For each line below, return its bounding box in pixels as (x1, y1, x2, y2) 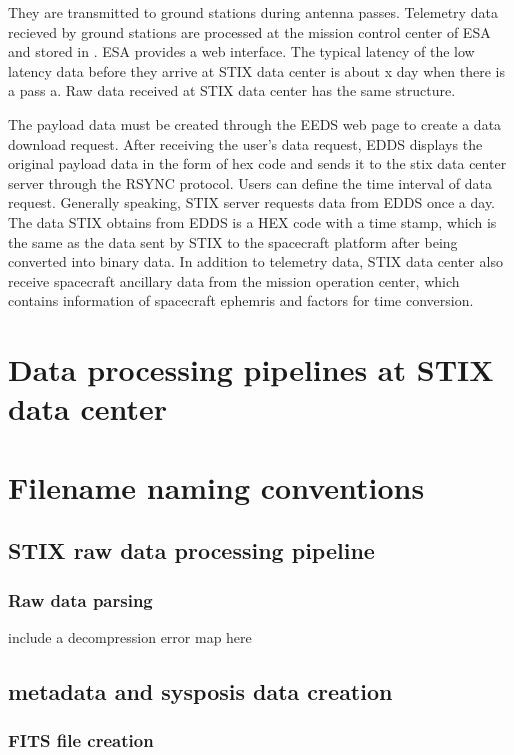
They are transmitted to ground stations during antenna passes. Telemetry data (8, 2, 498, 22)
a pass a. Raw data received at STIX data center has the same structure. (8, 80, 456, 101)
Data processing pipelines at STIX (8, 349, 494, 390)
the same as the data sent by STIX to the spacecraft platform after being (8, 231, 458, 252)
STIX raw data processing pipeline (8, 535, 375, 566)
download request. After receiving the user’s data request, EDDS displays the (8, 133, 483, 154)
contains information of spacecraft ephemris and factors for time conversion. (8, 290, 474, 311)
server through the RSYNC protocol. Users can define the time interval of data (8, 172, 493, 193)
